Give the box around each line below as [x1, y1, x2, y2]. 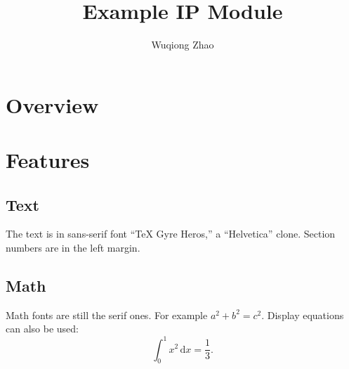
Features [6, 145, 90, 174]
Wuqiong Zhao [151, 37, 214, 52]
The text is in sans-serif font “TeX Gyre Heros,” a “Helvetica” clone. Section [6, 226, 336, 241]
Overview [6, 90, 99, 119]
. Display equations [261, 307, 344, 322]
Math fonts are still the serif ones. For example [6, 307, 208, 322]
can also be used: [6, 321, 79, 336]
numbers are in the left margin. [6, 240, 140, 255]
